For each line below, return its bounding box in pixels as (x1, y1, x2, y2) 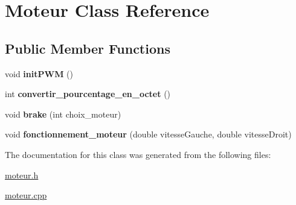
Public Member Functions (5, 39, 170, 57)
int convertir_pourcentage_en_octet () (5, 87, 171, 100)
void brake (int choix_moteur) (5, 107, 121, 120)
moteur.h (5, 168, 39, 181)
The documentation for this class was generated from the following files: (5, 148, 271, 160)
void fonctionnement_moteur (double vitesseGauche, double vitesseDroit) (5, 128, 292, 140)
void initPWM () (5, 67, 73, 80)
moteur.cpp (5, 189, 47, 201)
